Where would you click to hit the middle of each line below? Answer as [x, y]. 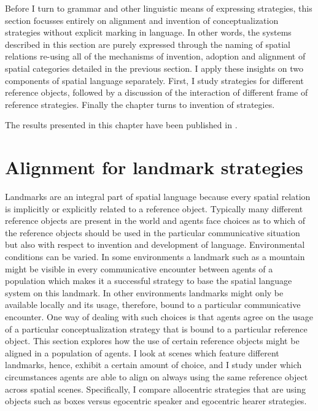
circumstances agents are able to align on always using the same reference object [157, 376]
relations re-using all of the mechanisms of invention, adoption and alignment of [155, 56]
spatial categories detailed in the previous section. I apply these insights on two [154, 68]
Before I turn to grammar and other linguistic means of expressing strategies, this [159, 8]
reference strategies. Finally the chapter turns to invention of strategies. [140, 104]
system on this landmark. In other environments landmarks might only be [144, 292]
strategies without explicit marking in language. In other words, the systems [148, 32]
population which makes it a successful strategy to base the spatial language [149, 281]
